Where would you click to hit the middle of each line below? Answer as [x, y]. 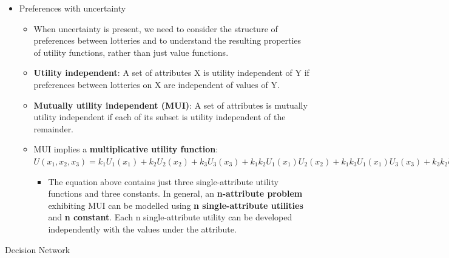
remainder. [54, 128]
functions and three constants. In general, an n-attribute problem [175, 193]
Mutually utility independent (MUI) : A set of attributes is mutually [170, 105]
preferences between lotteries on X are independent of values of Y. [157, 84]
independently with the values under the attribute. [142, 229]
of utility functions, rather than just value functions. [131, 52]
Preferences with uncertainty [73, 8]
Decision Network [38, 249]
